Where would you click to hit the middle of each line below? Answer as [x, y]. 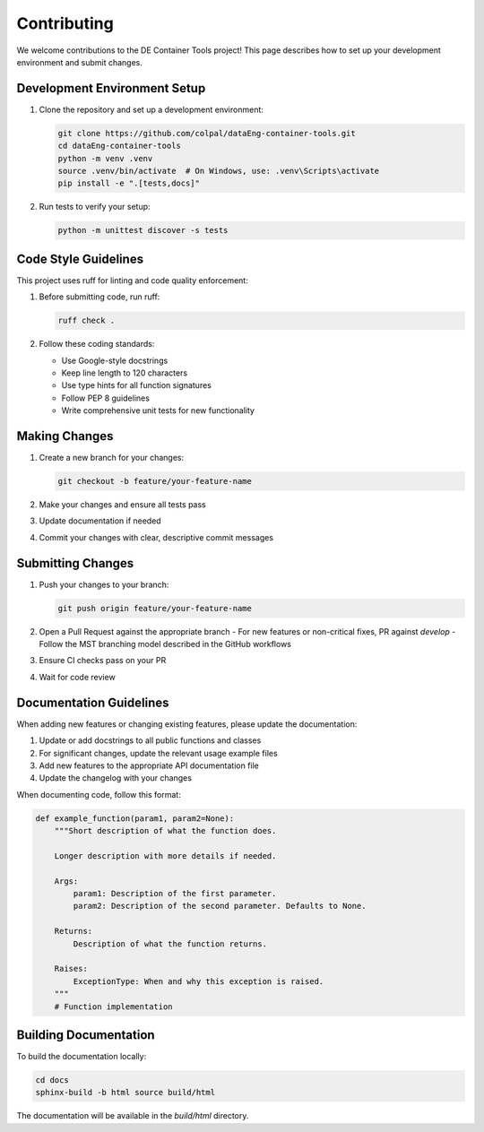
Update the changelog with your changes [116, 778]
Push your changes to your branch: [104, 584]
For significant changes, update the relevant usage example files [158, 753]
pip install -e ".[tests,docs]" [129, 183]
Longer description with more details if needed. [165, 855]
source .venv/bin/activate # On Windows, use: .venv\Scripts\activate [219, 171]
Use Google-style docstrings [115, 360]
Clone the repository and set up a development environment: [151, 109]
